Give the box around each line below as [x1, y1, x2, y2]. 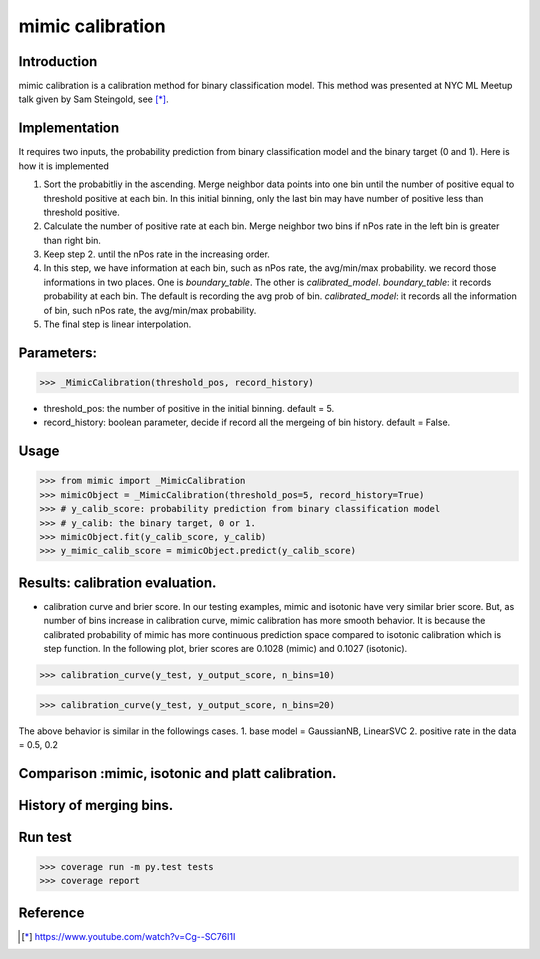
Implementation [18, 120, 120, 137]
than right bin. [43, 234, 102, 246]
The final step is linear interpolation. [43, 318, 192, 330]
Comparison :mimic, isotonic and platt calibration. [18, 765, 337, 782]
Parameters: [18, 344, 97, 361]
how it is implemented [18, 160, 110, 172]
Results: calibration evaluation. [18, 574, 217, 591]
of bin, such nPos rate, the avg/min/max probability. [43, 304, 257, 316]
